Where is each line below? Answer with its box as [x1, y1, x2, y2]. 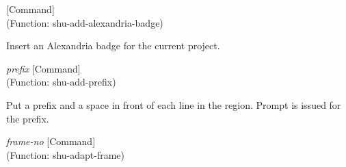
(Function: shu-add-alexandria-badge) [6, 15, 163, 29]
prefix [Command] [6, 61, 81, 75]
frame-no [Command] [6, 134, 96, 149]
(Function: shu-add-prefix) [6, 75, 116, 89]
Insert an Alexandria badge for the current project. [6, 38, 220, 53]
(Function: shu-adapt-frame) [6, 147, 125, 162]
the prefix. [6, 111, 49, 125]
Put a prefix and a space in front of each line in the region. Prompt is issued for [6, 97, 341, 112]
